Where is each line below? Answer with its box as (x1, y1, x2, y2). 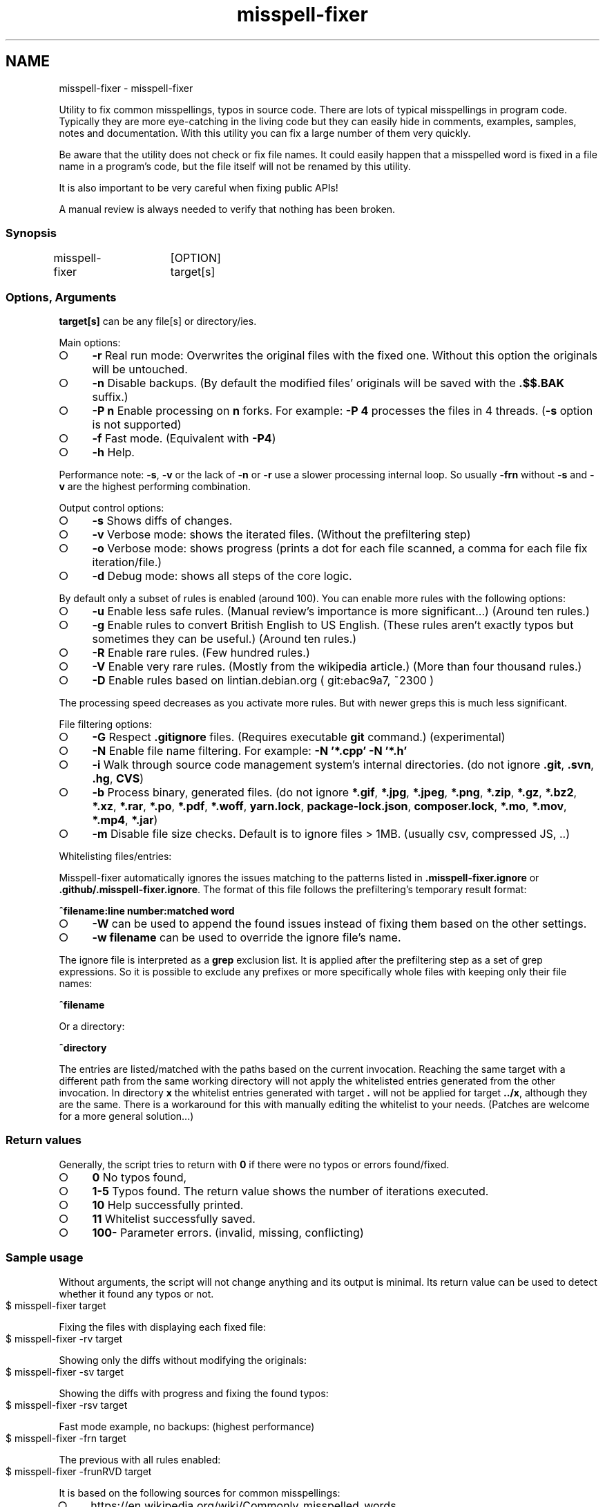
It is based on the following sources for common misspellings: (59, 1486, 340, 1499)
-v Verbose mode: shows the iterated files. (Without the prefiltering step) (92, 527, 471, 542)
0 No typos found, (92, 1170, 187, 1184)
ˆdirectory (59, 1042, 107, 1054)
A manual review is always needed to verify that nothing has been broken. (59, 203, 396, 215)
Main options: (59, 337, 121, 349)
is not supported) (92, 418, 182, 432)
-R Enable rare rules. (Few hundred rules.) (92, 646, 310, 660)
